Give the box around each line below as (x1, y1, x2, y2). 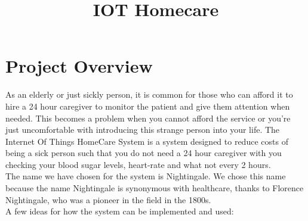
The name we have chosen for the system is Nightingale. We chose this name (5, 170, 286, 182)
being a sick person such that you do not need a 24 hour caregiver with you (5, 147, 282, 159)
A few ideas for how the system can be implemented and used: (5, 205, 234, 217)
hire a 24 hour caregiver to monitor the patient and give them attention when (5, 99, 290, 112)
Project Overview (5, 54, 153, 78)
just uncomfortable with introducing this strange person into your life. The (5, 123, 280, 136)
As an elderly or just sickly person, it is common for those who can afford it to (5, 88, 293, 101)
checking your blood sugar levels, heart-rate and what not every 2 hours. (5, 158, 271, 170)
